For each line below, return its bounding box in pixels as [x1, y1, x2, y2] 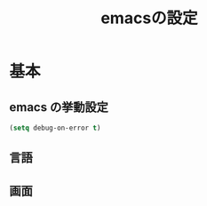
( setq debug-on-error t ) [9, 123, 101, 132]
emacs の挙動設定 [9, 99, 108, 115]
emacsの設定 [100, 8, 198, 28]
